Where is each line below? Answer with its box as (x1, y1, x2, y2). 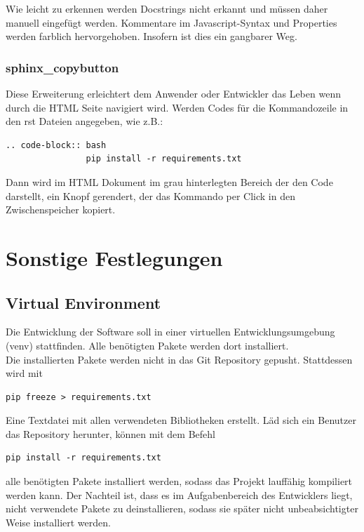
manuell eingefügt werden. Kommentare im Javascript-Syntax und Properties (6, 15, 337, 29)
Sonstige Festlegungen (6, 243, 223, 272)
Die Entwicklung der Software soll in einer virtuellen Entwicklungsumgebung (6, 324, 335, 339)
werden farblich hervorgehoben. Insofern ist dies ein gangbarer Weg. (6, 29, 297, 44)
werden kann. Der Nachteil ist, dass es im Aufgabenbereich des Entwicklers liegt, (6, 487, 353, 502)
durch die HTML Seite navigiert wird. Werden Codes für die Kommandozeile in (6, 100, 349, 114)
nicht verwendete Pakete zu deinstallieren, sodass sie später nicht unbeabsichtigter (6, 501, 358, 516)
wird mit (6, 366, 43, 380)
